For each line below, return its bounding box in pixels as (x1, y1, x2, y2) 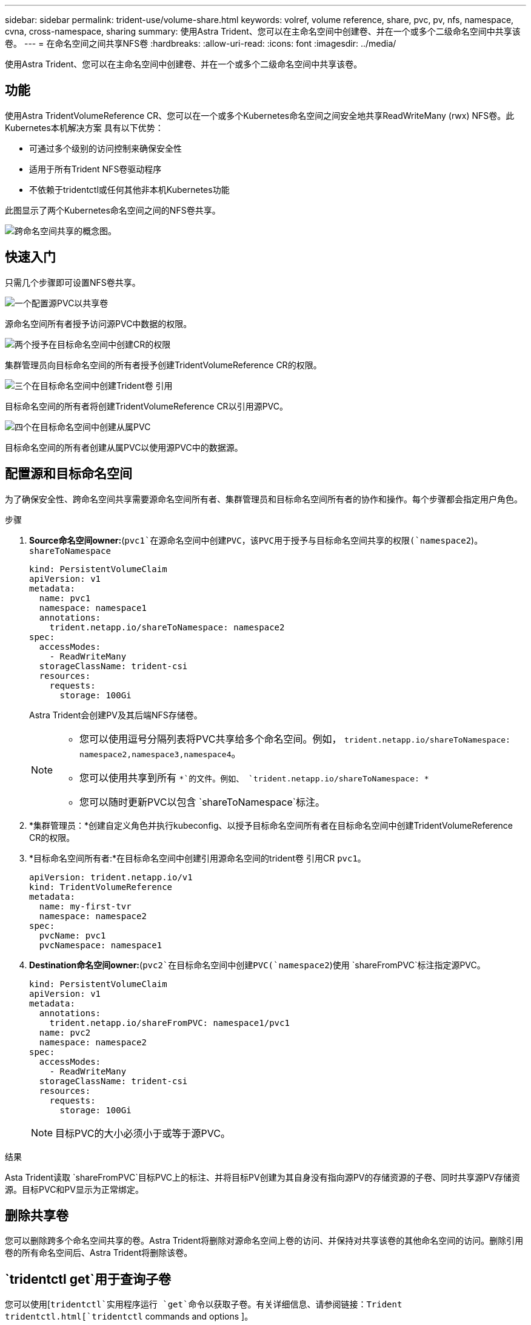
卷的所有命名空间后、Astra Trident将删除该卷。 (5, 1247, 193, 1258)
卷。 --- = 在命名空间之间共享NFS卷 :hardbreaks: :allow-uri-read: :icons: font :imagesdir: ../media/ (5, 38, 396, 49)
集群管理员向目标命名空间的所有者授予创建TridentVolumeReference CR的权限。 (5, 359, 322, 370)
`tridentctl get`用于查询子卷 (5, 1271, 171, 1287)
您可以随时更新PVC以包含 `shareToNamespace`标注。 (79, 795, 325, 808)
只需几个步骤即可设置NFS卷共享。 (5, 277, 141, 288)
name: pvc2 (39, 1027, 91, 1037)
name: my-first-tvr (39, 901, 132, 911)
